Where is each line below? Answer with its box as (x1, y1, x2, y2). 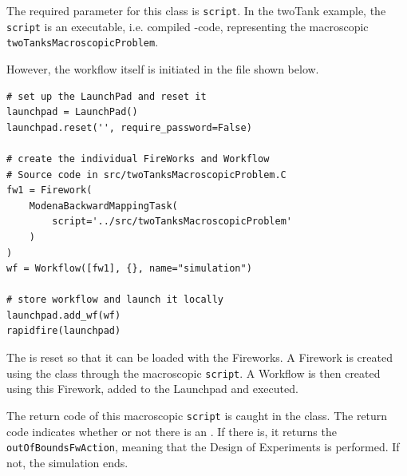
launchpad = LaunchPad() (6, 106, 138, 118)
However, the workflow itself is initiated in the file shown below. (6, 60, 319, 77)
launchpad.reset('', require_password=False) (6, 121, 252, 133)
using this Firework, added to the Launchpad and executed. (6, 380, 298, 397)
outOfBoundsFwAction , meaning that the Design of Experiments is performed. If (6, 438, 400, 455)
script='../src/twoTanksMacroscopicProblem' (52, 216, 292, 228)
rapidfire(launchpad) (6, 325, 121, 337)
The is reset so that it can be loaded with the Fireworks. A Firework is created (6, 349, 393, 366)
